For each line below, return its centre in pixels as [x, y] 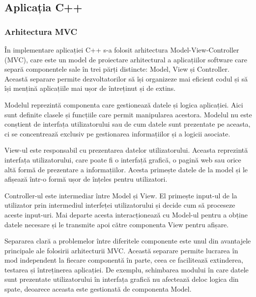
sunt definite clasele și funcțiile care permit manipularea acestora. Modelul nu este [128, 114]
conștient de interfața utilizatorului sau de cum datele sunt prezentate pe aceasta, [128, 124]
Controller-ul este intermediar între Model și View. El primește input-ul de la [121, 195]
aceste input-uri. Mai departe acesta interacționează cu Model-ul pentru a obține [126, 214]
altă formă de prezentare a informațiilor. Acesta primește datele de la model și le [126, 169]
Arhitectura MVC [41, 31]
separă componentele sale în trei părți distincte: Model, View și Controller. [117, 69]
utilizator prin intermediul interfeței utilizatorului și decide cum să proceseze [120, 205]
